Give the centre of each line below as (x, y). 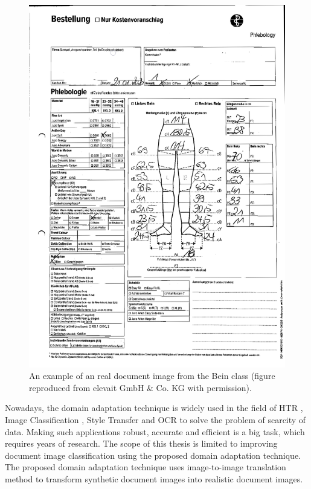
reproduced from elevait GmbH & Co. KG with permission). (140, 387)
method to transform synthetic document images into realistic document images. (154, 479)
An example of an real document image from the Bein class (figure (152, 376)
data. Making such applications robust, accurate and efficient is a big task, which (155, 431)
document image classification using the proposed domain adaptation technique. (153, 455)
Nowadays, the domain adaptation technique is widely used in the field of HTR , (154, 408)
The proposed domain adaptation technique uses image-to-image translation (146, 467)
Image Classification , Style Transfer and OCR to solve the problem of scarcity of (155, 420)
